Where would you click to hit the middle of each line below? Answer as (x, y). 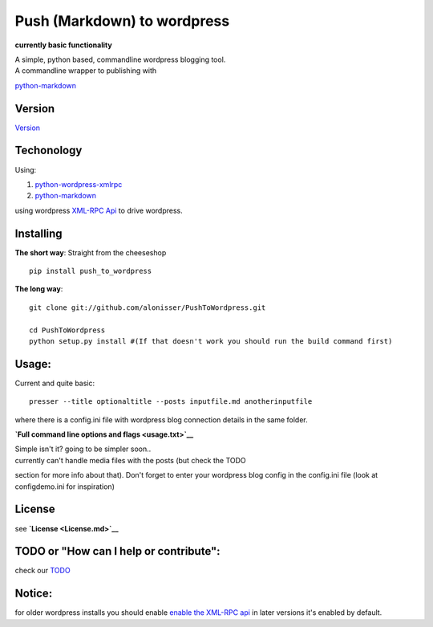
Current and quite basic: (55, 383)
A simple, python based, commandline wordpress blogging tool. (120, 59)
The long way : (39, 289)
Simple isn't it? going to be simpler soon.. (83, 449)
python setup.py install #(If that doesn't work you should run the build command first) (211, 341)
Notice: (34, 594)
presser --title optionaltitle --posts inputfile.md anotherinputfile (171, 402)
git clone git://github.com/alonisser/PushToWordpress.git (148, 307)
